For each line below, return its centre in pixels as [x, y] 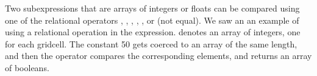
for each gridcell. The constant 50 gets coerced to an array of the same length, [151, 43]
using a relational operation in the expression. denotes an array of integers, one [153, 32]
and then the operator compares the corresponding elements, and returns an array [158, 56]
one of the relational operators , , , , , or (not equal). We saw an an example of [152, 20]
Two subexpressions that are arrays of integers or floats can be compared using [152, 8]
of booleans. [27, 67]
